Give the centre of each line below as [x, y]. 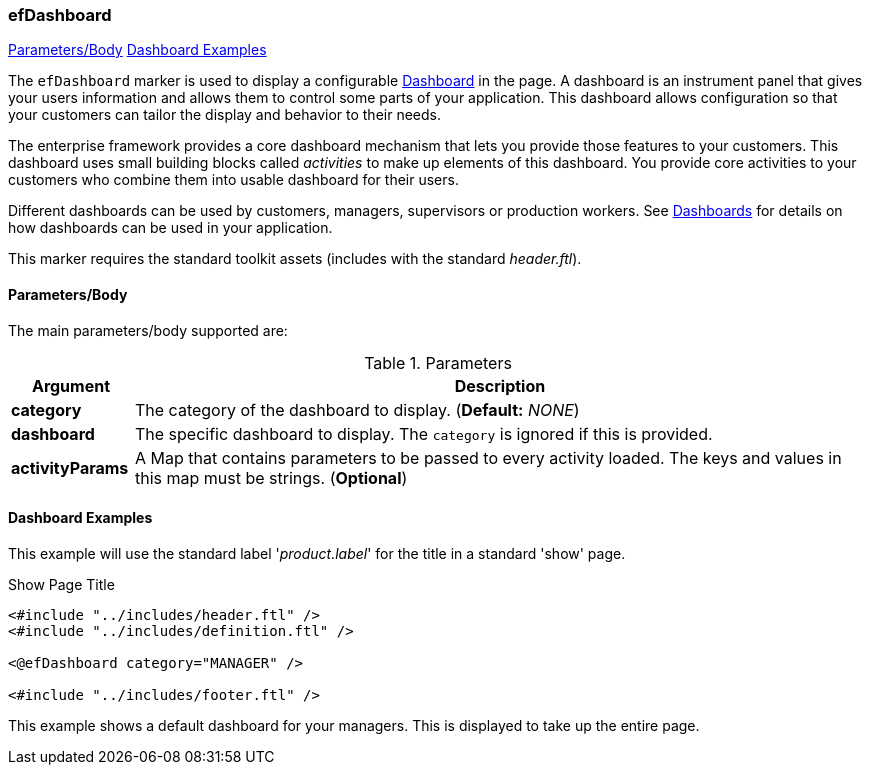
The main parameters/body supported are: [148, 330]
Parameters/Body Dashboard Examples [137, 50]
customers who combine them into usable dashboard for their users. [233, 180]
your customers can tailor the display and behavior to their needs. [224, 115]
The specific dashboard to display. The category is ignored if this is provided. [423, 433]
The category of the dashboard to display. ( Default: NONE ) [357, 409]
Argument [71, 385]
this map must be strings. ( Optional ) [271, 477]
